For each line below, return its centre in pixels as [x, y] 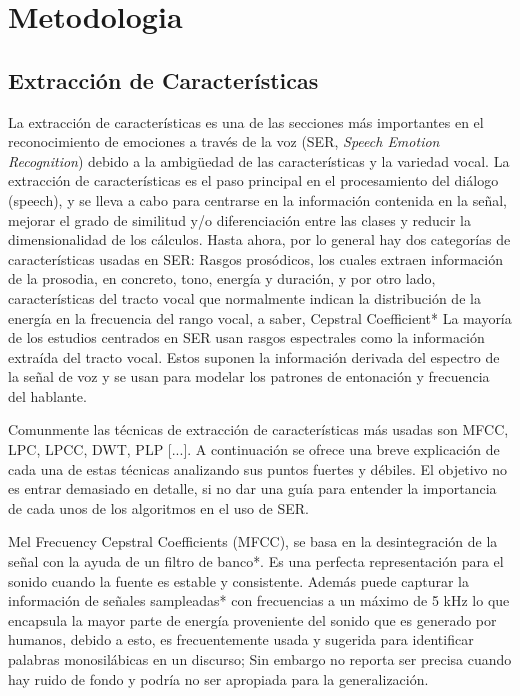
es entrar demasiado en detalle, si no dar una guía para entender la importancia [252, 488]
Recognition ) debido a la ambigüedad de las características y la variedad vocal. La [259, 160]
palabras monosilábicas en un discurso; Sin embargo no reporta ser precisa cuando [260, 659]
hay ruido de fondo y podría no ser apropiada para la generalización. [218, 678]
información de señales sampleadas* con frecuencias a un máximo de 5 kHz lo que [259, 600]
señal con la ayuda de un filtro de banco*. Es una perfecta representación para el [256, 561]
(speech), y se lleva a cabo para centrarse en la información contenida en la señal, [257, 199]
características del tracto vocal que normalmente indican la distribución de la [244, 297]
